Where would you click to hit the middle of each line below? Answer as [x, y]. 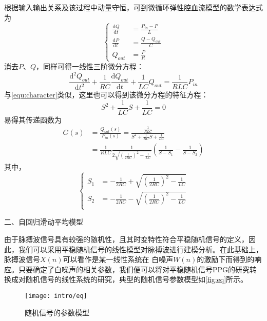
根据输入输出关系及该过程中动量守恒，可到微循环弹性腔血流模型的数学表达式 [133, 7]
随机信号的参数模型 [57, 312]
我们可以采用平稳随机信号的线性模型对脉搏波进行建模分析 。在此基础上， [140, 249]
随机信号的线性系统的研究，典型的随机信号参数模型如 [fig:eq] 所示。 [137, 279]
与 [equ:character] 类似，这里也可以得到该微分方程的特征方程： [106, 95]
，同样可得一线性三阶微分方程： [90, 66]
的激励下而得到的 [226, 259]
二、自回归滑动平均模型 [44, 222]
